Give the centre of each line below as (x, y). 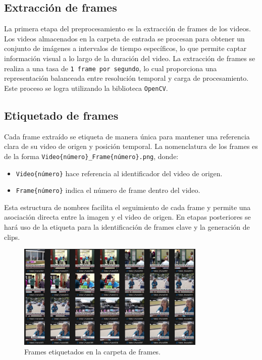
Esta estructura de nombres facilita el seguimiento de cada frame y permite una (127, 207)
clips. (12, 237)
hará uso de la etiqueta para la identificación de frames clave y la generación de (127, 227)
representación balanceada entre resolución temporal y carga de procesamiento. (126, 78)
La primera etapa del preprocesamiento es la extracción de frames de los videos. (127, 29)
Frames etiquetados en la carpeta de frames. (93, 352)
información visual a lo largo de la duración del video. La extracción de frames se (130, 58)
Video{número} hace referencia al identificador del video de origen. (119, 173)
